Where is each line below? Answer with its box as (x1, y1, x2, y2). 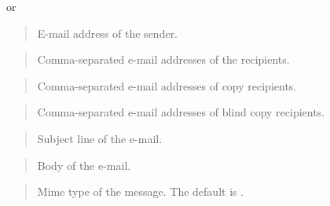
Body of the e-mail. (37, 156, 131, 173)
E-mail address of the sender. (37, 24, 178, 41)
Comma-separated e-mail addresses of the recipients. (37, 51, 290, 68)
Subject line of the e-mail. (37, 130, 163, 146)
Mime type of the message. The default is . (37, 183, 244, 200)
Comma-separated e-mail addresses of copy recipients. (37, 77, 297, 94)
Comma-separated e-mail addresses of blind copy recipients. (37, 104, 325, 120)
